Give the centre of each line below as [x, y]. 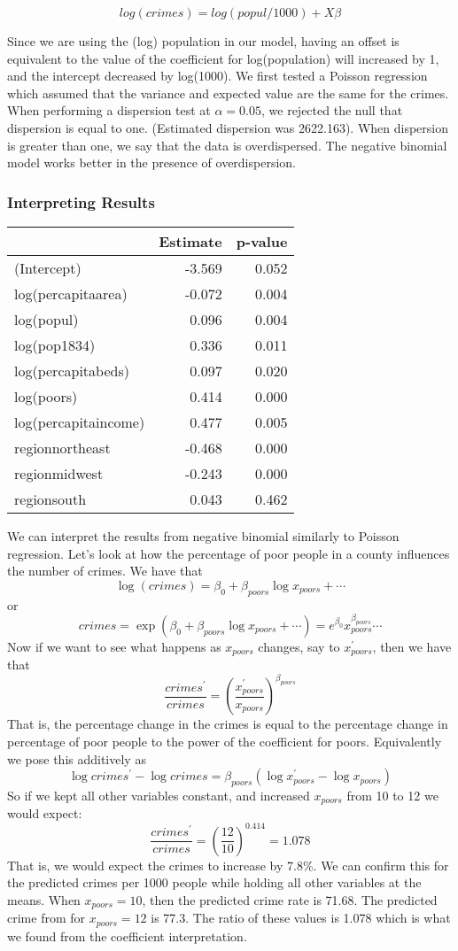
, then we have [412, 646]
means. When [44, 899]
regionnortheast [62, 447]
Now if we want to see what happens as [114, 646]
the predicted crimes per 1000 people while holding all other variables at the [214, 882]
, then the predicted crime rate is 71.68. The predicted [290, 899]
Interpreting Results [81, 201]
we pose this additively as [77, 758]
